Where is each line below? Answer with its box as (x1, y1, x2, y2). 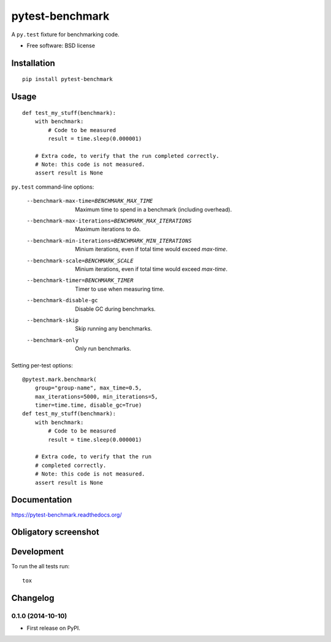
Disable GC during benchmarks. (75, 305, 156, 313)
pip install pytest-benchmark (22, 76, 113, 83)
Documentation (11, 495, 72, 505)
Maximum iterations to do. (75, 225, 141, 233)
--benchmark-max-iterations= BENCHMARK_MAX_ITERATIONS (26, 217, 192, 224)
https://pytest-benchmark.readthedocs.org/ (11, 511, 122, 519)
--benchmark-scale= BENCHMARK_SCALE (26, 257, 134, 264)
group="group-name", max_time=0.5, (34, 385, 142, 391)
